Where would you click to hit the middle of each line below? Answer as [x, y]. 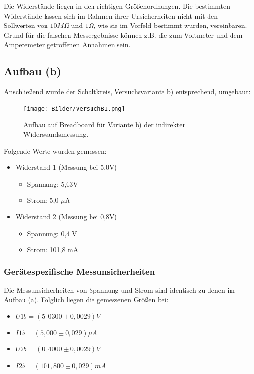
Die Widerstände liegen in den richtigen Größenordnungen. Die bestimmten [117, 6]
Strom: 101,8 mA [53, 250]
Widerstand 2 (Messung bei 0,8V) [66, 216]
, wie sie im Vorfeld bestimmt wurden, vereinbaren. [170, 25]
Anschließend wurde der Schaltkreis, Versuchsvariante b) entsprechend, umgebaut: [127, 92]
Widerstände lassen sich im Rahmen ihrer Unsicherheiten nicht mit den [111, 15]
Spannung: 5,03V [53, 183]
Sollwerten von [26, 25]
